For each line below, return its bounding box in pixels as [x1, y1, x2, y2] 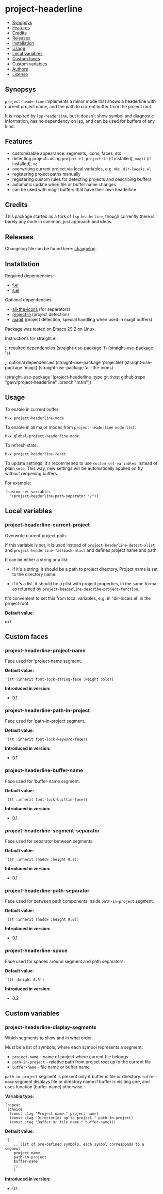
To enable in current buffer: [5, 406, 60, 412]
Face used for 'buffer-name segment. [5, 778, 80, 784]
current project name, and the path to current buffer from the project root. [5, 103, 153, 109]
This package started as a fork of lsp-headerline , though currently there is [5, 213, 155, 220]
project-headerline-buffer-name [5, 767, 83, 774]
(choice [7, 1107, 23, 1112]
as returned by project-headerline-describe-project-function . [12, 586, 140, 592]
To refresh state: [5, 442, 38, 448]
